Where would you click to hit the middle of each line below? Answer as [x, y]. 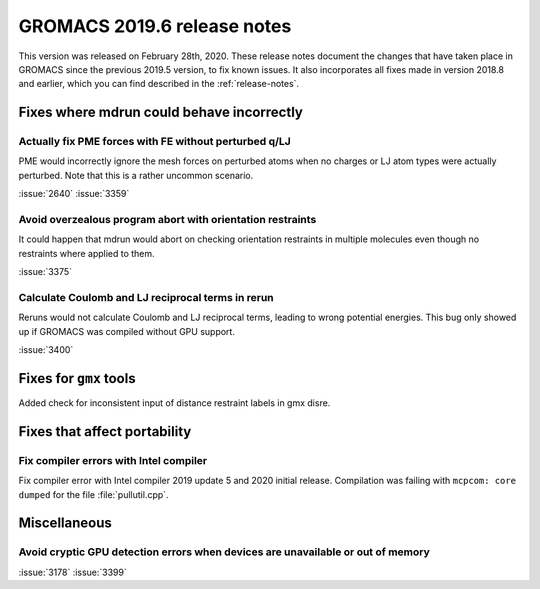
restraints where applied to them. [86, 253]
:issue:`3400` [46, 350]
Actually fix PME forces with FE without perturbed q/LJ [155, 142]
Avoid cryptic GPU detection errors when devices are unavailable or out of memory [224, 552]
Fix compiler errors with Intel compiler [113, 460]
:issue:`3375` [45, 272]
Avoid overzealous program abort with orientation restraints [167, 220]
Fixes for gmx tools [77, 378]
